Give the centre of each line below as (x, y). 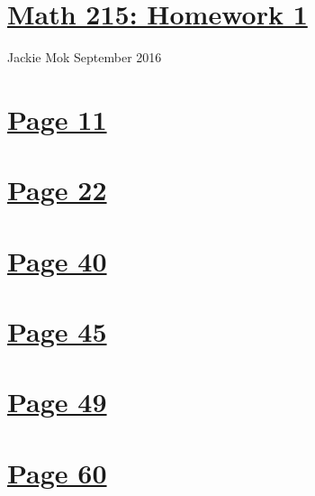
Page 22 (57, 190)
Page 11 (57, 119)
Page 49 (57, 402)
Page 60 (57, 472)
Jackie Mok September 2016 (85, 57)
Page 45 (57, 331)
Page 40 (57, 260)
